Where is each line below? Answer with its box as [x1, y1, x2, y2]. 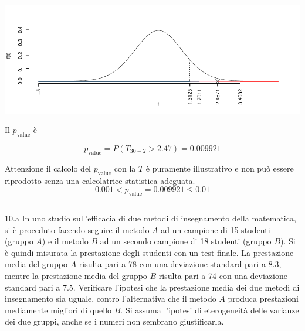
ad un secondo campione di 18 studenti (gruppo [100, 235, 272, 247]
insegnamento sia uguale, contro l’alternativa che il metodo [5, 292, 216, 305]
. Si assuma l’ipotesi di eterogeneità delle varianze [120, 303, 299, 316]
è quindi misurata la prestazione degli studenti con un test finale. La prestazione [5, 246, 294, 258]
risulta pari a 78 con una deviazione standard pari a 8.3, [79, 258, 282, 270]
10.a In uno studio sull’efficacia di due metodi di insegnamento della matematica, [5, 211, 296, 224]
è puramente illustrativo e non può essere [145, 162, 294, 174]
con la [114, 162, 136, 174]
